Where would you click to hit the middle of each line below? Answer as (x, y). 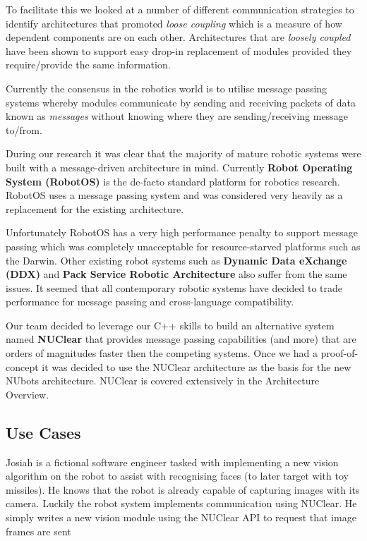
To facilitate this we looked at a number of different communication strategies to (180, 9)
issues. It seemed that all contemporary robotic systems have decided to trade (174, 287)
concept (22, 366)
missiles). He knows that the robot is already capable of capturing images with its (183, 489)
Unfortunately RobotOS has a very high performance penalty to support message (182, 232)
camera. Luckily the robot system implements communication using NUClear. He (181, 503)
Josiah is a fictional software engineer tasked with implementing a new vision (172, 462)
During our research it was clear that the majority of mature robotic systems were (183, 153)
